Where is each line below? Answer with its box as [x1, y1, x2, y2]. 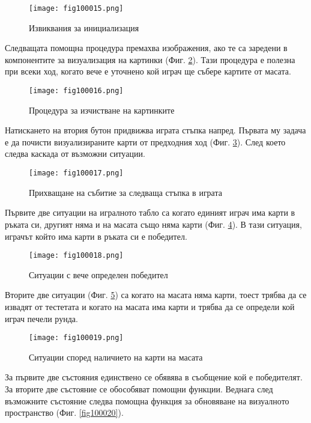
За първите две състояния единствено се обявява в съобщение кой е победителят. [5, 371, 303, 383]
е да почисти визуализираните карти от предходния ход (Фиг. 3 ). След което [5, 135, 286, 148]
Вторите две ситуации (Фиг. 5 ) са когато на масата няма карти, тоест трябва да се [5, 288, 307, 301]
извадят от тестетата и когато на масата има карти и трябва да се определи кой [5, 300, 295, 312]
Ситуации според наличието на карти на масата [29, 350, 203, 363]
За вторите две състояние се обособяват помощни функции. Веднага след [5, 382, 273, 395]
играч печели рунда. [5, 312, 78, 324]
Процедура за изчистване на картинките [29, 103, 175, 116]
